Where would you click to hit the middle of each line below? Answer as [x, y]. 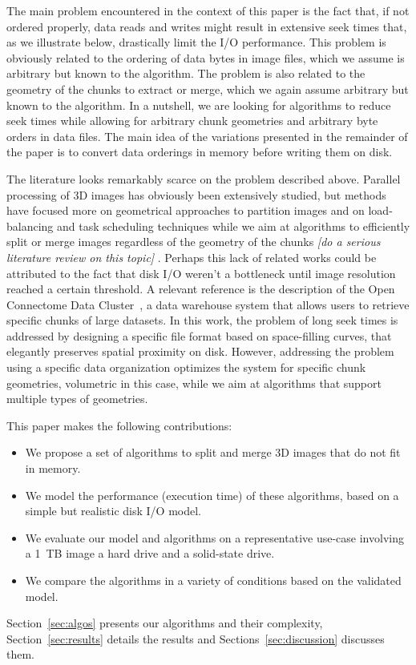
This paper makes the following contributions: [119, 425]
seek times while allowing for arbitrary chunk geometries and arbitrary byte [192, 121]
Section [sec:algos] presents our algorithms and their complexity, [165, 623]
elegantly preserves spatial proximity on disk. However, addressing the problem [200, 351]
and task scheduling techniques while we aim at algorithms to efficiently [234, 226]
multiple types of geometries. [77, 399]
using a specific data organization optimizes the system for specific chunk [186, 367]
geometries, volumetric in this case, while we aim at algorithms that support [194, 383]
